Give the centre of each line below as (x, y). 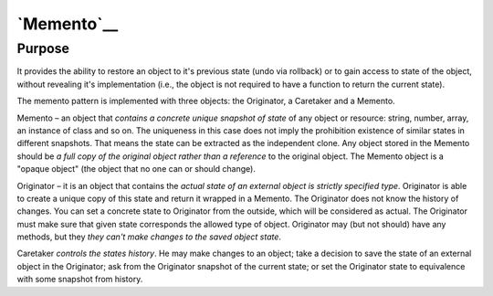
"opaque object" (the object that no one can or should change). (136, 169)
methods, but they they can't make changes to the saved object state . (149, 237)
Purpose (43, 48)
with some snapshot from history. (80, 280)
